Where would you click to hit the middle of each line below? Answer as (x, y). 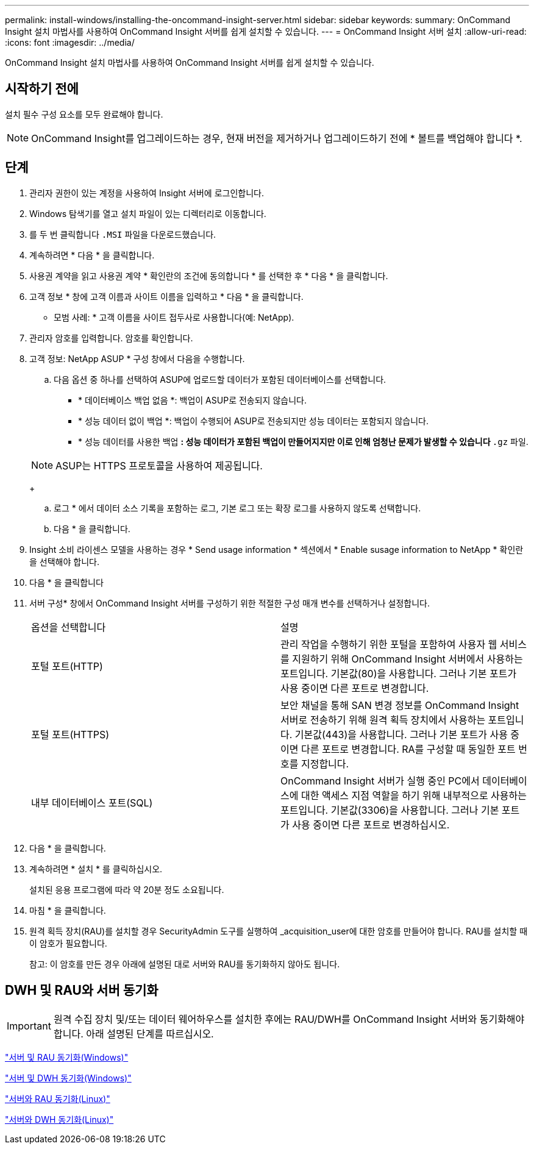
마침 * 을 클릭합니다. (68, 910)
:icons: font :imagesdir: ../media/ (70, 42)
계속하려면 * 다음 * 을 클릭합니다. (92, 255)
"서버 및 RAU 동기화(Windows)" (67, 1057)
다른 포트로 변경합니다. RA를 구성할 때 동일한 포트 (408, 749)
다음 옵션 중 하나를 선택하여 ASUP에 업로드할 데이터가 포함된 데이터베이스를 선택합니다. (220, 379)
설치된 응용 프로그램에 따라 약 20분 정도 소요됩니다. (127, 889)
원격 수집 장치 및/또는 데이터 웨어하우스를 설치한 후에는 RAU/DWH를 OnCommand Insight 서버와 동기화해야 (289, 1019)
